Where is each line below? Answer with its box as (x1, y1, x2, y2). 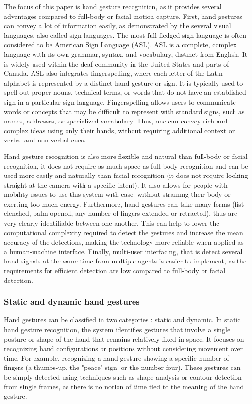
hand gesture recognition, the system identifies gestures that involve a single (4, 324, 231, 334)
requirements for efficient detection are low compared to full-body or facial (4, 265, 226, 276)
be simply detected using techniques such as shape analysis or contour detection (4, 372, 242, 382)
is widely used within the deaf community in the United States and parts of (4, 58, 229, 69)
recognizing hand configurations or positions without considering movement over (4, 343, 243, 353)
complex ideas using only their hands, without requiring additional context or (4, 125, 235, 135)
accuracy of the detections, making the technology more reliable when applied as (4, 237, 244, 247)
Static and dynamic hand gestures (4, 296, 140, 308)
